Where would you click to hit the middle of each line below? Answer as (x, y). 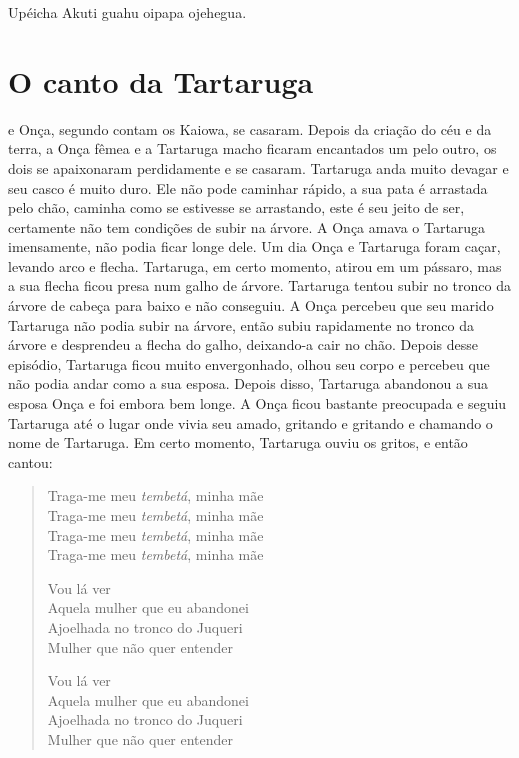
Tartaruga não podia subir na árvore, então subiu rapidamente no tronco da (241, 324)
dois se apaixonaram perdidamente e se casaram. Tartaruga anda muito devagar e (258, 167)
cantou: (30, 461)
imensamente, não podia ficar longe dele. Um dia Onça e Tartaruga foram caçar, (254, 246)
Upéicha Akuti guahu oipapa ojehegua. (127, 12)
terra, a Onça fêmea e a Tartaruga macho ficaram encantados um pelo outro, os (252, 148)
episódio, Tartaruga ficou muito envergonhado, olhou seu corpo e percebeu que (249, 363)
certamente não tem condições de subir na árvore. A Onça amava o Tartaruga (247, 226)
